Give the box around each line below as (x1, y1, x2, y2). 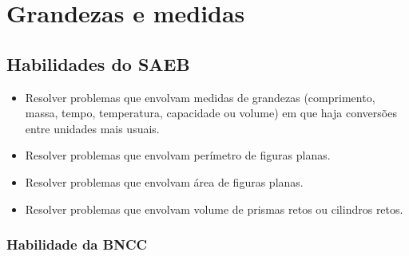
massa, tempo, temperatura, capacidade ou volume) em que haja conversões (25, 104, 397, 121)
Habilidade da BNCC (6, 234, 148, 254)
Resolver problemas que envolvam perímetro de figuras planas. (25, 147, 331, 163)
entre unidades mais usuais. (25, 120, 160, 136)
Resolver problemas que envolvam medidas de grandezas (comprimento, (25, 89, 375, 105)
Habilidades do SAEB (6, 51, 190, 76)
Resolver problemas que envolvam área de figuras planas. (25, 173, 304, 190)
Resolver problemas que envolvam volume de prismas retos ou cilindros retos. (25, 200, 403, 217)
